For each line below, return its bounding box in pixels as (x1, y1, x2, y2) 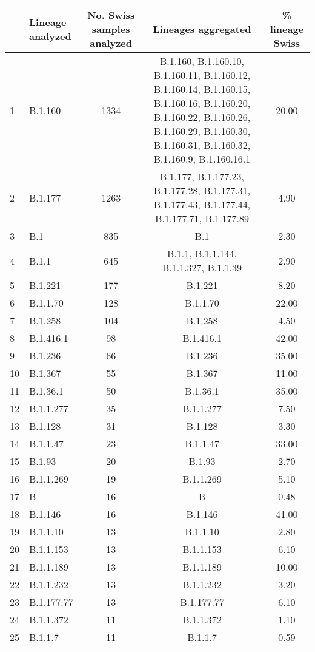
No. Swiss (87, 8, 135, 22)
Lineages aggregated (153, 22, 251, 36)
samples (91, 22, 130, 36)
